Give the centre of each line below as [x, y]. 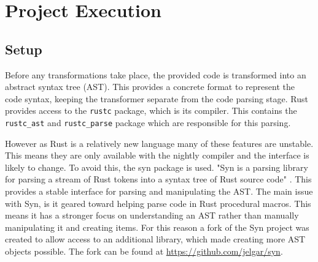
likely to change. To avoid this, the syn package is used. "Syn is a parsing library [157, 167]
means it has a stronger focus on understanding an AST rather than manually [152, 215]
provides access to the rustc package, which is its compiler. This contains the [151, 110]
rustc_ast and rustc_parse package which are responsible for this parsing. [148, 123]
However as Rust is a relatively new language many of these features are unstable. [159, 143]
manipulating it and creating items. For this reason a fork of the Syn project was [157, 227]
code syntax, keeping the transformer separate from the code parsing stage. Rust [157, 98]
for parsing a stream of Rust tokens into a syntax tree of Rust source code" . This [158, 179]
